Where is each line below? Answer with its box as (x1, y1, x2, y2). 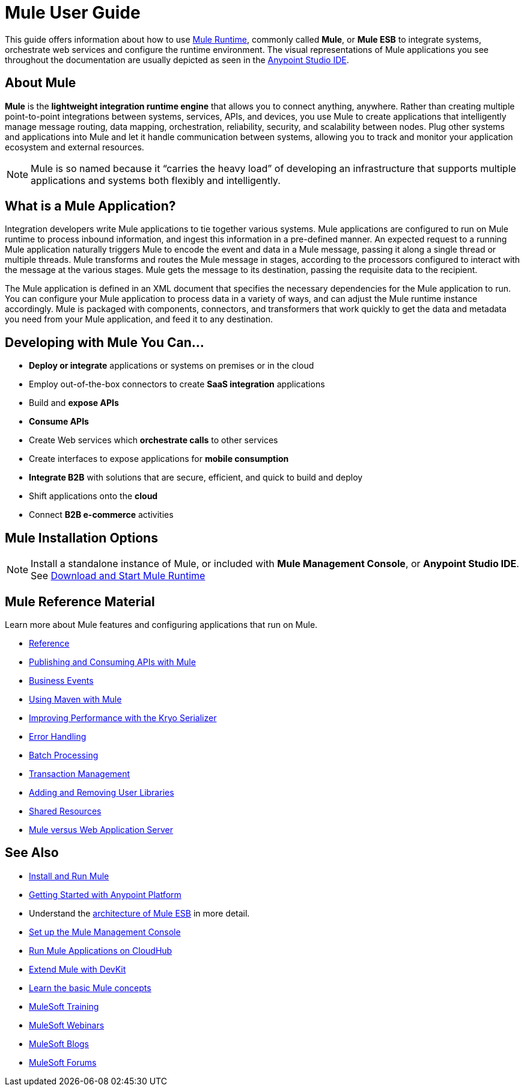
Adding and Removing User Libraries (29, 787, 174, 798)
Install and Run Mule (29, 870, 109, 881)
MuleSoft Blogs (29, 1038, 89, 1049)
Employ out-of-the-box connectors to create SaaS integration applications (29, 379, 325, 390)
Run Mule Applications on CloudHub (29, 945, 172, 956)
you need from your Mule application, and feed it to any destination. (5, 314, 273, 325)
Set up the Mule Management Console (29, 926, 181, 937)
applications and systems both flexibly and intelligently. (31, 174, 281, 186)
